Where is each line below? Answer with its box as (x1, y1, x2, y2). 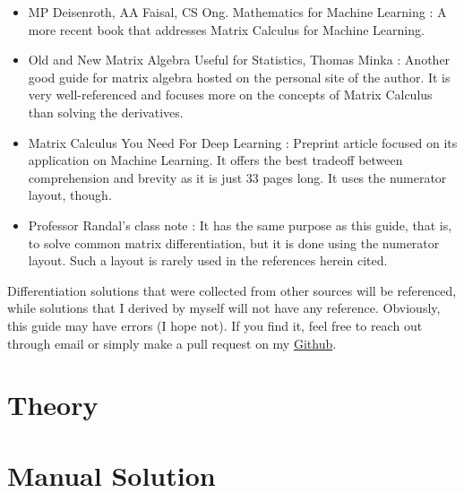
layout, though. (28, 186, 112, 204)
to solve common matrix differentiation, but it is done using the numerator (28, 233, 440, 252)
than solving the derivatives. (28, 102, 184, 121)
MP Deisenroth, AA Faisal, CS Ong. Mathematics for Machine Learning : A (28, 3, 447, 21)
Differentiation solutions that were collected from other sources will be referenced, (7, 281, 457, 299)
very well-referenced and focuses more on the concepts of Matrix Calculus (28, 85, 433, 104)
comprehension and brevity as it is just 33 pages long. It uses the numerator (28, 168, 447, 186)
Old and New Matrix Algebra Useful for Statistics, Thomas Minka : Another (28, 50, 451, 69)
